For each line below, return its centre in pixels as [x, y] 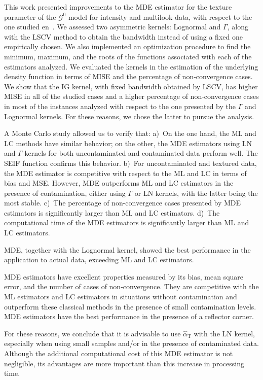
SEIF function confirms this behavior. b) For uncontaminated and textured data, [130, 163]
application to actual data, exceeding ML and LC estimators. [99, 260]
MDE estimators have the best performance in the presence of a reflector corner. [129, 316]
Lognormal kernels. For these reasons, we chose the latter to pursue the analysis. [129, 116]
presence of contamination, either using [65, 193]
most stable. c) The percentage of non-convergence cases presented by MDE [123, 203]
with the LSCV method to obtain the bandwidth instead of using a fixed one [123, 36]
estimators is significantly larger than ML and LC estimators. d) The [112, 212]
